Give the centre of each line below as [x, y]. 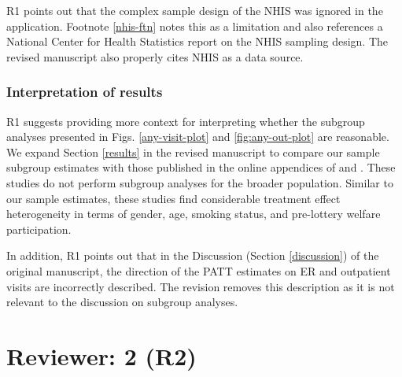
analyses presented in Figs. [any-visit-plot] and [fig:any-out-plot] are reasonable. [198, 137]
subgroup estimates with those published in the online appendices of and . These [201, 167]
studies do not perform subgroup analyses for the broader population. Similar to [200, 182]
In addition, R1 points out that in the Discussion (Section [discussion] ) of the [193, 255]
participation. [39, 229]
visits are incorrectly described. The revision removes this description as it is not [201, 286]
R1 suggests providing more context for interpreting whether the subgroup [186, 121]
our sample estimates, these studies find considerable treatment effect [173, 198]
